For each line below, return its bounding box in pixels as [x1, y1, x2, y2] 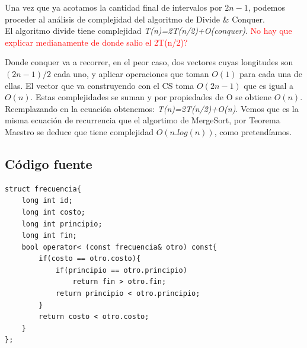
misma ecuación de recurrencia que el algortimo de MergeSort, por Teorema [5, 114, 280, 126]
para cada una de [239, 67, 302, 79]
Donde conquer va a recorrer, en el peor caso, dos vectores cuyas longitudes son [5, 56, 293, 68]
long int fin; [21, 231, 77, 240]
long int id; [21, 196, 73, 205]
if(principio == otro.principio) [55, 266, 187, 274]
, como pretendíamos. [214, 125, 292, 138]
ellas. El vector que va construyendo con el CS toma [5, 79, 194, 91]
